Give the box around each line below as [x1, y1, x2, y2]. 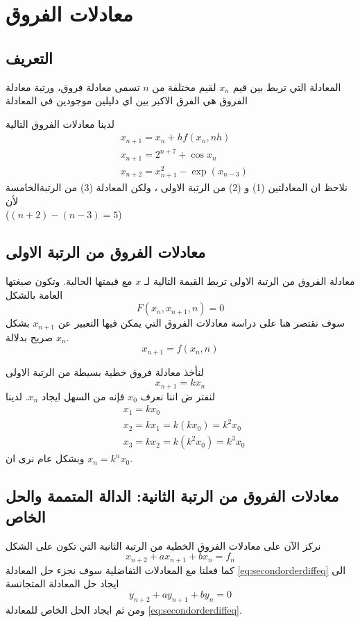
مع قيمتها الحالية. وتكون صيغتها [6, 274, 132, 288]
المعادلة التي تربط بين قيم [232, 79, 341, 94]
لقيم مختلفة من [152, 79, 216, 94]
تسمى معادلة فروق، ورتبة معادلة [6, 79, 140, 94]
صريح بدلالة [6, 329, 53, 344]
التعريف [6, 47, 53, 68]
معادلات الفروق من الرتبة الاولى [6, 241, 206, 263]
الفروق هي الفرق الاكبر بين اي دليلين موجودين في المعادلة [6, 93, 248, 108]
